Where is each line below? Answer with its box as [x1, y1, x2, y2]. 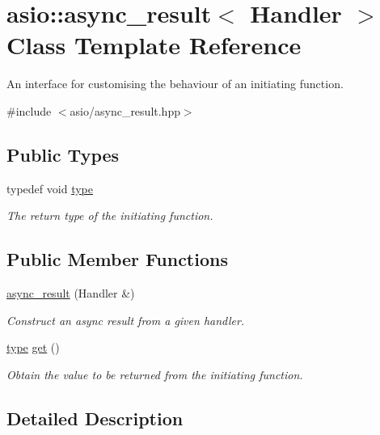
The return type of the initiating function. [6, 207, 213, 224]
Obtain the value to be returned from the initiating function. [6, 365, 303, 382]
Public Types [6, 141, 120, 167]
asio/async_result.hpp [70, 102, 180, 119]
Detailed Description [6, 405, 184, 430]
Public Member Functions [6, 247, 228, 272]
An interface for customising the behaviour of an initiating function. [6, 75, 344, 92]
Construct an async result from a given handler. [6, 311, 245, 328]
